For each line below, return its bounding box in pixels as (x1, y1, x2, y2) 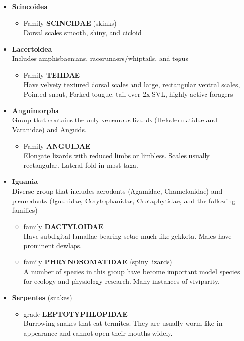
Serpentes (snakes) (12, 292, 72, 302)
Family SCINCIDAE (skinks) (23, 18, 117, 28)
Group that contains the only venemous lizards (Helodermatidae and (12, 115, 218, 125)
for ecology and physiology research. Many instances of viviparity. (23, 276, 220, 286)
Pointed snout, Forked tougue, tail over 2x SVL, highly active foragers (23, 89, 233, 99)
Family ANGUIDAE (23, 140, 91, 151)
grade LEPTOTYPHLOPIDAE (23, 308, 128, 319)
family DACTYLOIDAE (23, 221, 104, 231)
